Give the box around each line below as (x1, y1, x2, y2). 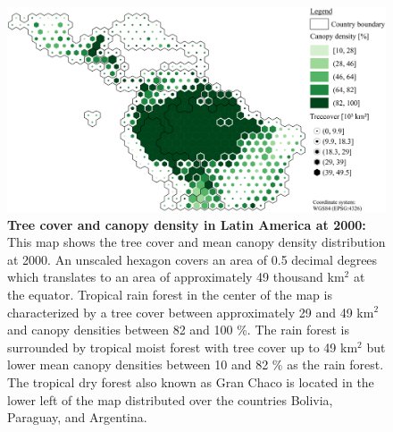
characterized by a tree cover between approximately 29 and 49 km (7, 302, 374, 321)
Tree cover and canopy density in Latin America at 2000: (7, 215, 366, 233)
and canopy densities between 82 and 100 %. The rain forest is (7, 320, 350, 339)
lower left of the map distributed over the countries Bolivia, (7, 390, 333, 409)
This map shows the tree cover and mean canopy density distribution (7, 233, 386, 251)
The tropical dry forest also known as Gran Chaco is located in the (7, 372, 374, 391)
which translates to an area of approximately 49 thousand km (7, 267, 345, 286)
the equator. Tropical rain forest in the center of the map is (7, 284, 332, 303)
